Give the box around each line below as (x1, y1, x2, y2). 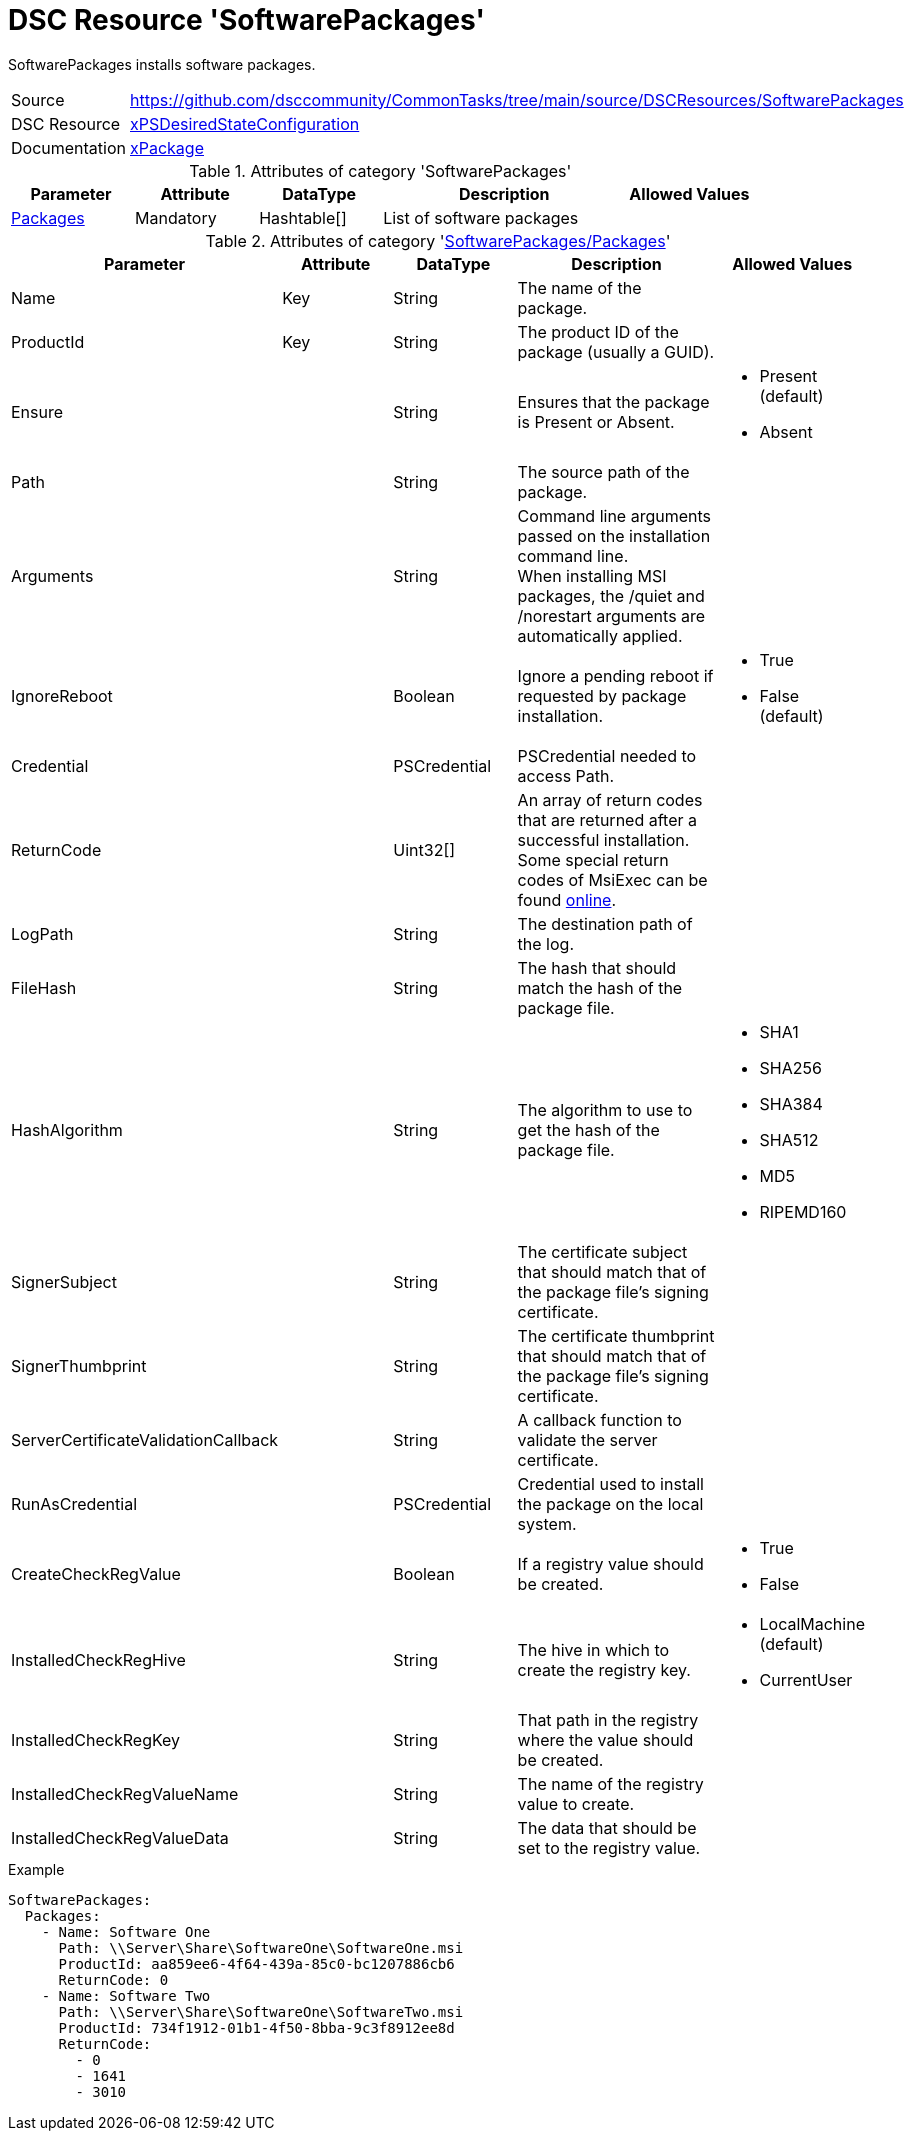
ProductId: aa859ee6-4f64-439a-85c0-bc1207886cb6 (58, 1955, 455, 1972)
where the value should (517, 1729, 694, 1750)
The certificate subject (517, 1241, 688, 1262)
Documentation (11, 137, 126, 158)
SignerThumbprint (11, 1355, 147, 1376)
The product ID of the (517, 321, 679, 342)
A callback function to (517, 1409, 682, 1430)
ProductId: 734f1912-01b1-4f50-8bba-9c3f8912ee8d (58, 2019, 455, 2036)
